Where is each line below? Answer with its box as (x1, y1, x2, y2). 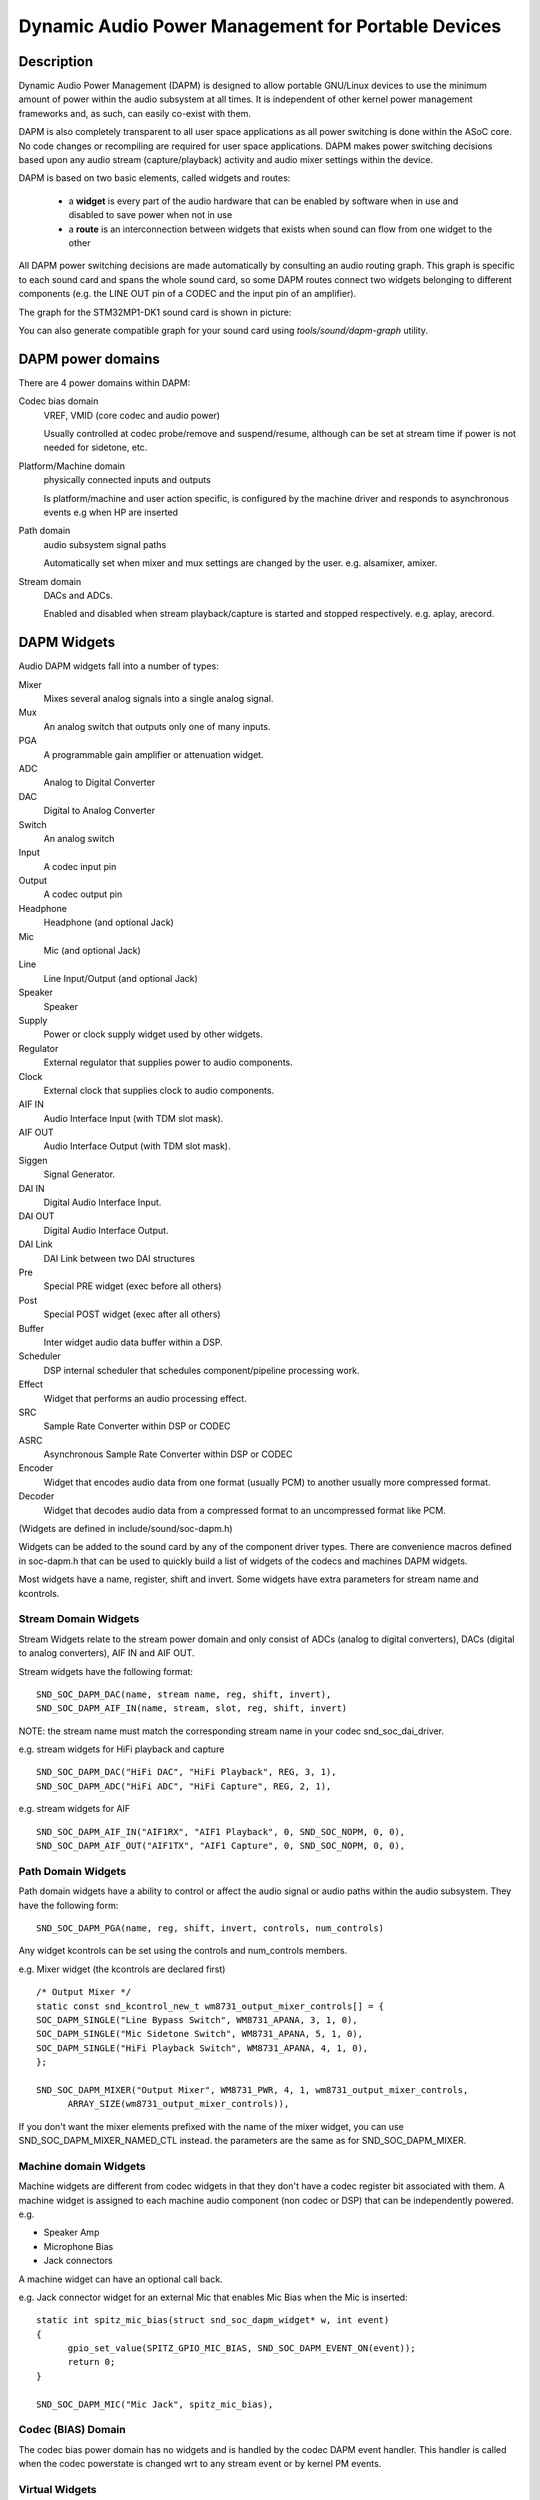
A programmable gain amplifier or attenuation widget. (43, 748, 264, 760)
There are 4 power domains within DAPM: (18, 376, 191, 389)
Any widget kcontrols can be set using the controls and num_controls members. (18, 1945, 348, 1957)
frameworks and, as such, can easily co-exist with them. (18, 107, 252, 119)
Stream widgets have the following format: (18, 1665, 194, 1677)
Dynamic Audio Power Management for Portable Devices (18, 15, 502, 37)
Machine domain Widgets (18, 2159, 146, 2173)
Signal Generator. (43, 1168, 115, 1180)
